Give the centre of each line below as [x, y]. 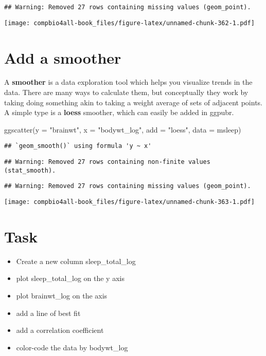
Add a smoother [63, 57]
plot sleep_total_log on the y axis [70, 278]
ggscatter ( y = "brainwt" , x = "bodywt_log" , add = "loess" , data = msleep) [123, 129]
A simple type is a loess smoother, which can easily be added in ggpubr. [119, 112]
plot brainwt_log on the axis [62, 295]
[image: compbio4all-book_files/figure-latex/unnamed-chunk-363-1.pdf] [129, 202]
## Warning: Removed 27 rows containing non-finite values [107, 162]
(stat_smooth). [30, 170]
